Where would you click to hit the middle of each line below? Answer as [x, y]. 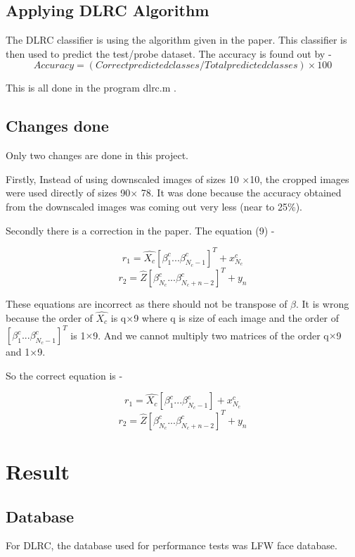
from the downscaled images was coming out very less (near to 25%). [154, 206]
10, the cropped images [299, 179]
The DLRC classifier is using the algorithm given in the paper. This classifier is [176, 40]
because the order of [49, 317]
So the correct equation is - [64, 375]
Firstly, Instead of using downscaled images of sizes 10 [122, 179]
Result [38, 471]
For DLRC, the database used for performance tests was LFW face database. [172, 545]
